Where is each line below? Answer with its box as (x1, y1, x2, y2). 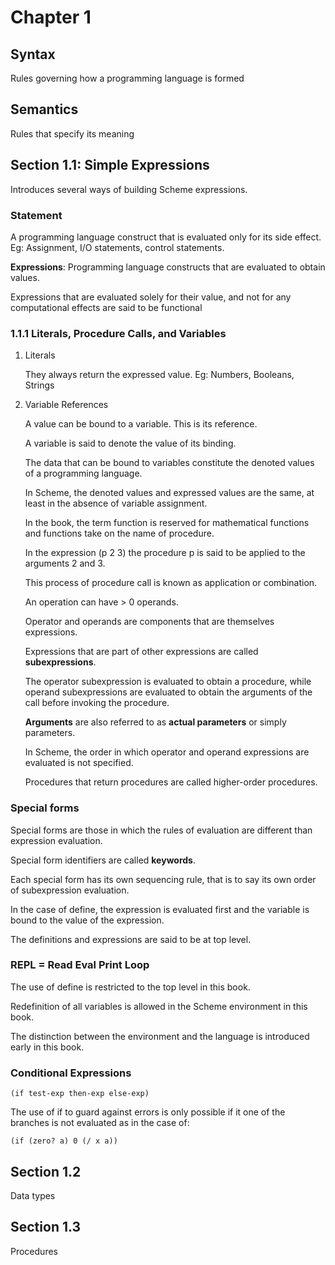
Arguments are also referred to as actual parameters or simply (24, 716, 287, 728)
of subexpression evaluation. (10, 884, 130, 896)
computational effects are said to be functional (10, 301, 203, 313)
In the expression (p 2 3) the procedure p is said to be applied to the (24, 547, 306, 559)
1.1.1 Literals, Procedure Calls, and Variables (10, 326, 227, 340)
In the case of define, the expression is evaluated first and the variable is (10, 903, 310, 915)
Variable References (24, 399, 109, 411)
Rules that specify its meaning (10, 127, 135, 140)
